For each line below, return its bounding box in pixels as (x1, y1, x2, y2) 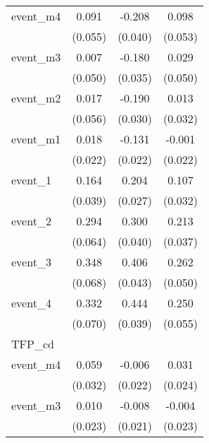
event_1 (11, 172, 51, 188)
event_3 (11, 254, 51, 270)
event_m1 (11, 131, 61, 147)
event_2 (11, 213, 51, 229)
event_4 (11, 295, 51, 311)
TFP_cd (11, 336, 54, 352)
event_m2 (11, 90, 61, 106)
